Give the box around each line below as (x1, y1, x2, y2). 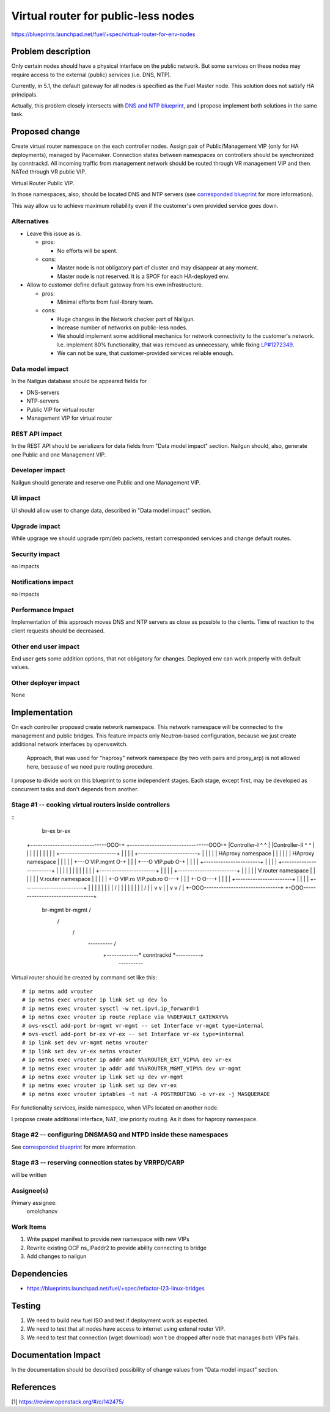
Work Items (11, 1223, 46, 1231)
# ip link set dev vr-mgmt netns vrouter (22, 1039, 148, 1046)
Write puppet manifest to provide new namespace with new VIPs (26, 1235, 189, 1243)
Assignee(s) (11, 1186, 49, 1194)
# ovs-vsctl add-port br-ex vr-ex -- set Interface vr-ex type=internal (22, 1031, 244, 1037)
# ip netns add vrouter (22, 988, 94, 995)
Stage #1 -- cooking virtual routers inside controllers (11, 800, 170, 809)
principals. (11, 90, 38, 98)
